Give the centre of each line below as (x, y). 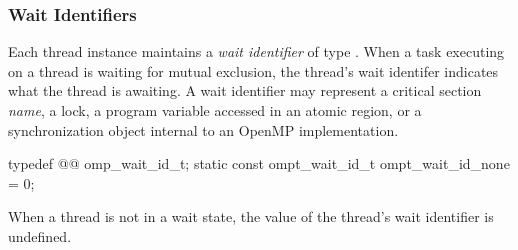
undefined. (40, 235)
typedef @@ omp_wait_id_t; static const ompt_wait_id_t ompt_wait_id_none (259, 163)
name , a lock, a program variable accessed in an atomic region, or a (215, 110)
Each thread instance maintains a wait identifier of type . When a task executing (256, 51)
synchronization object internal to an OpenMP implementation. (203, 129)
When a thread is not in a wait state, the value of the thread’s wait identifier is (251, 216)
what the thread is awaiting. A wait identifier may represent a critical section (245, 90)
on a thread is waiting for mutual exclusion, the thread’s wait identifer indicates (253, 70)
